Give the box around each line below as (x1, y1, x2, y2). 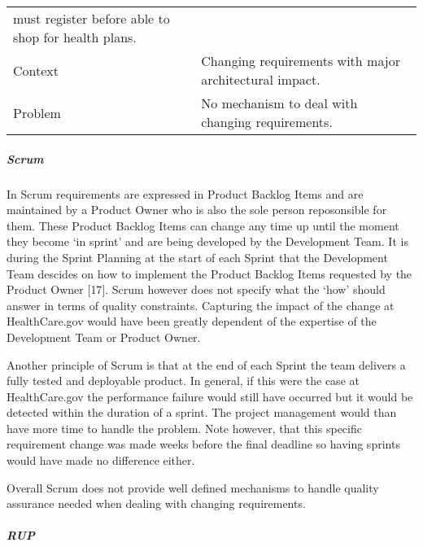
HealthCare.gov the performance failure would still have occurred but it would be (7, 387, 413, 405)
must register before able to (13, 9, 170, 28)
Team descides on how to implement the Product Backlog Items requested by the (7, 265, 412, 282)
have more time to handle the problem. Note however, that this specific (7, 419, 362, 436)
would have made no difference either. (7, 452, 195, 469)
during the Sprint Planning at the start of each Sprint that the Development (7, 248, 388, 265)
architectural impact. (201, 70, 321, 89)
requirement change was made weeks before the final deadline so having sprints (7, 435, 400, 453)
